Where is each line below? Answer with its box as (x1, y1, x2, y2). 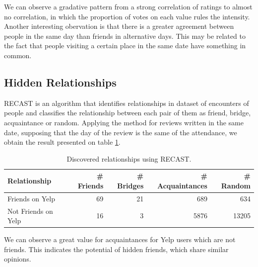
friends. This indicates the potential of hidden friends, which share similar (4, 244, 229, 254)
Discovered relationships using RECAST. (66, 153, 192, 164)
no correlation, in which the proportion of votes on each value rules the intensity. (4, 11, 250, 21)
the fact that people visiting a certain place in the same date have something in (4, 40, 246, 51)
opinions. (4, 254, 31, 264)
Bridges (117, 180, 144, 190)
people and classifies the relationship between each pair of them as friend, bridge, (4, 107, 251, 118)
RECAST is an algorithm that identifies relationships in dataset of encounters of (4, 97, 249, 108)
